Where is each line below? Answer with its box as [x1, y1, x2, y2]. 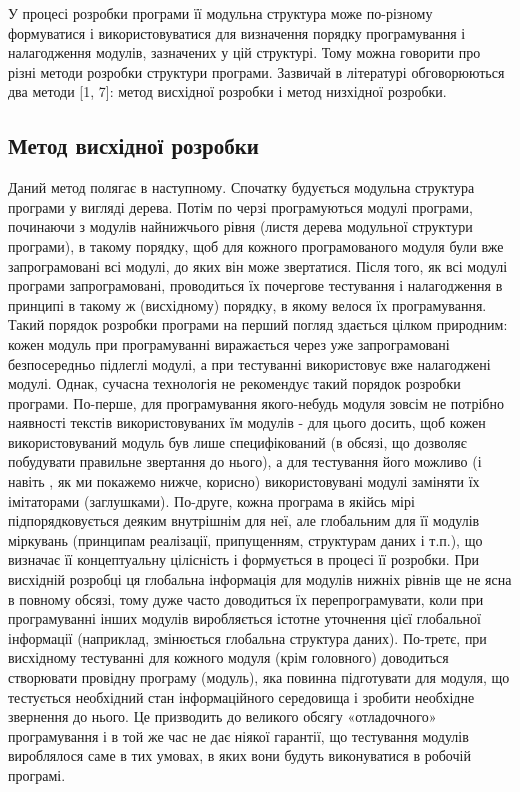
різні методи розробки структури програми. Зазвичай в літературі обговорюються [8, 61, 505, 82]
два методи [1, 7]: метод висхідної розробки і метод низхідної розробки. [8, 81, 447, 102]
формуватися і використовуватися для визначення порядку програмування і [8, 22, 466, 43]
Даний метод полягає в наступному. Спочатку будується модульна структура [8, 177, 475, 198]
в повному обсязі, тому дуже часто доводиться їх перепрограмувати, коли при [8, 588, 484, 609]
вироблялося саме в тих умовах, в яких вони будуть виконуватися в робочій [8, 745, 471, 766]
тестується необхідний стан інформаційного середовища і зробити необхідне [8, 686, 475, 707]
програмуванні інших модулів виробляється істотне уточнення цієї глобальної [8, 608, 481, 629]
